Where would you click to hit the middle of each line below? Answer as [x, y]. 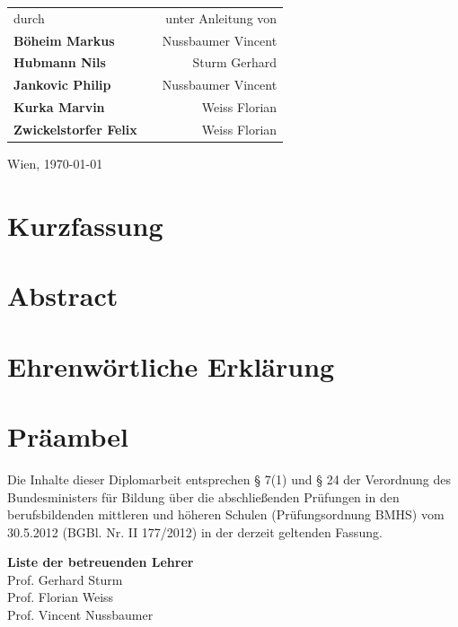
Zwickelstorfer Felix [75, 129]
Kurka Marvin [59, 107]
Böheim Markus [64, 40]
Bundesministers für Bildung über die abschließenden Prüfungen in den [203, 496]
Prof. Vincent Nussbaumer [80, 615]
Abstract [63, 296]
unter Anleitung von [221, 17]
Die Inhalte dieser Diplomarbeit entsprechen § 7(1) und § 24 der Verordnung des [229, 479]
